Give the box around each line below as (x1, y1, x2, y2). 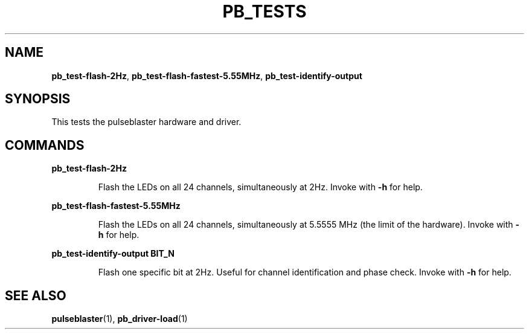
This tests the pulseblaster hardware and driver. (51, 117, 242, 127)
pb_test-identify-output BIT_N (51, 248, 175, 259)
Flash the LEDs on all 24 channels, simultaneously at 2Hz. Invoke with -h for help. (98, 182, 423, 193)
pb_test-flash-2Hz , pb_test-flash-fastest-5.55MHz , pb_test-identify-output (51, 70, 362, 81)
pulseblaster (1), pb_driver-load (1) (51, 313, 188, 324)
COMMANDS (5, 137, 85, 153)
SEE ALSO (5, 287, 66, 303)
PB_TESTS (222, 1, 307, 22)
